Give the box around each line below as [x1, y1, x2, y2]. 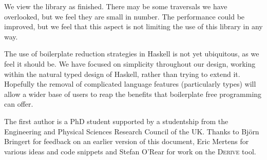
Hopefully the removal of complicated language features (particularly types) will [4, 78, 256, 89]
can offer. [4, 98, 33, 109]
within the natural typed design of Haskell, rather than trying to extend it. [4, 68, 240, 79]
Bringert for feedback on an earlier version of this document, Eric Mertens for [4, 136, 249, 147]
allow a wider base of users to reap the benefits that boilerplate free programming [4, 88, 262, 99]
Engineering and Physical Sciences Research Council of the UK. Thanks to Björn [4, 126, 259, 136]
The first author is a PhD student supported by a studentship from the [4, 115, 228, 126]
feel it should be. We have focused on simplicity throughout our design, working [4, 58, 256, 69]
